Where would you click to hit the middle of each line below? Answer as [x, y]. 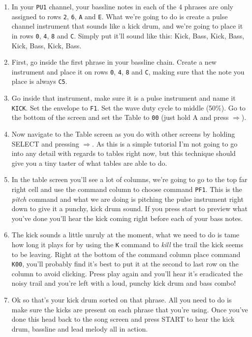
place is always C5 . [39, 81]
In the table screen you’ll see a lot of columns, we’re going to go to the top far [129, 179]
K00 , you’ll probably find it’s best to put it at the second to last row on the [125, 264]
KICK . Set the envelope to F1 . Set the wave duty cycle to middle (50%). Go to [128, 107]
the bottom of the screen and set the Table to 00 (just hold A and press [120, 117]
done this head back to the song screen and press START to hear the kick [123, 319]
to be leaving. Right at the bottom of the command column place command [126, 254]
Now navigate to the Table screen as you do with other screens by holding [123, 133]
